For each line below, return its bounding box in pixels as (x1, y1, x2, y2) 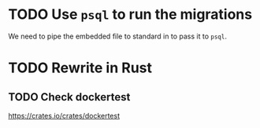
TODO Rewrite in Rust (8, 59, 152, 77)
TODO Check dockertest (8, 90, 131, 104)
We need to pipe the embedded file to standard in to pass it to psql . (8, 31, 227, 41)
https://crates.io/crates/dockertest (8, 111, 121, 120)
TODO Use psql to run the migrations (8, 5, 253, 24)
